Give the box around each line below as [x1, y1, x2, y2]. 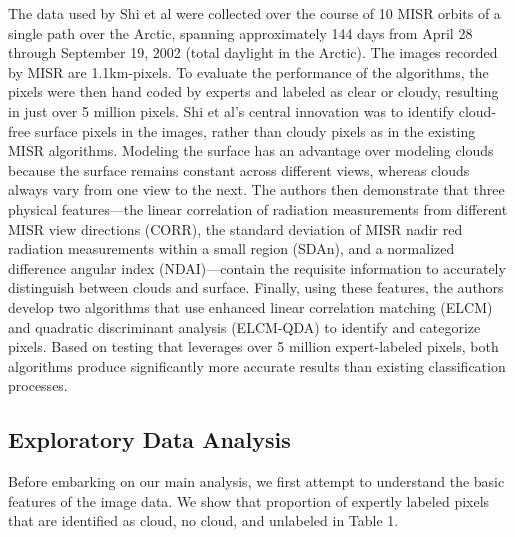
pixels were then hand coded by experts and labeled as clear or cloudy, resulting [8, 81, 499, 102]
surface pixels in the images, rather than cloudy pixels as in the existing [34, 120, 476, 141]
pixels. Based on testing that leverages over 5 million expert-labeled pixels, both [8, 336, 499, 357]
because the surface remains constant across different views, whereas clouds [8, 159, 470, 180]
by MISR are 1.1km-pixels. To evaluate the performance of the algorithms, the [8, 61, 489, 82]
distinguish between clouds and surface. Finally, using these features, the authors [8, 277, 504, 298]
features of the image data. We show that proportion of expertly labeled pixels [8, 490, 490, 511]
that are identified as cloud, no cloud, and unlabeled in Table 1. [8, 510, 399, 531]
